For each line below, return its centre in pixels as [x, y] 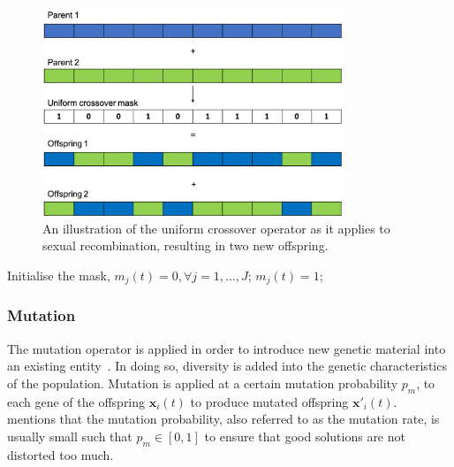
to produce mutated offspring [269, 401]
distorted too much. [61, 454]
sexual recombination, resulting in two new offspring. [185, 245]
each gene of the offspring [76, 401]
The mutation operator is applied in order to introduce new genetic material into [227, 348]
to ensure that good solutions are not [305, 436]
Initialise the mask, [59, 275]
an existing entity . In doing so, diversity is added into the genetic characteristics [227, 366]
